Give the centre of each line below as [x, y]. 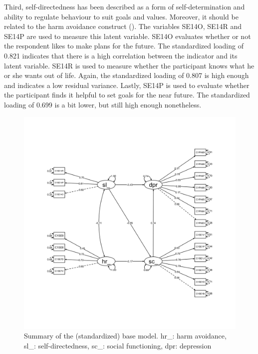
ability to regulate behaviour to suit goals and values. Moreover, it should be [121, 16]
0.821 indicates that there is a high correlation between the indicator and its [121, 55]
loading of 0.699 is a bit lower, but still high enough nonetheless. [103, 104]
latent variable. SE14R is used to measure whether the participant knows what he [129, 65]
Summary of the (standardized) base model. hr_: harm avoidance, [125, 336]
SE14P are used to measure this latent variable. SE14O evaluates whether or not [128, 36]
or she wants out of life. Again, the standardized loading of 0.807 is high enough [127, 75]
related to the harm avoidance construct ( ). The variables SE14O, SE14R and [123, 26]
